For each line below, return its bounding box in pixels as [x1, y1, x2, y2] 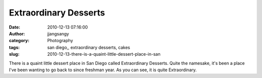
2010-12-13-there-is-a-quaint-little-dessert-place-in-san [47, 51, 161, 57]
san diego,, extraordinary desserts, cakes [47, 44, 131, 50]
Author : [9, 31, 25, 36]
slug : [9, 51, 19, 57]
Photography [47, 38, 73, 44]
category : [9, 38, 30, 44]
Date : [9, 24, 20, 30]
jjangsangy [47, 31, 69, 36]
